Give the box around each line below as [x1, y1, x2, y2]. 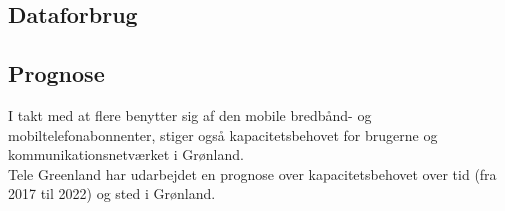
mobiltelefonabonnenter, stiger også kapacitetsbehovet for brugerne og [8, 124, 438, 145]
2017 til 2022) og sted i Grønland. [8, 183, 216, 204]
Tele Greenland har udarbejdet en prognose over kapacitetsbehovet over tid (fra [8, 163, 497, 184]
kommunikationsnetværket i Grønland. [8, 144, 244, 165]
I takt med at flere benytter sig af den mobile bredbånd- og [8, 104, 372, 125]
